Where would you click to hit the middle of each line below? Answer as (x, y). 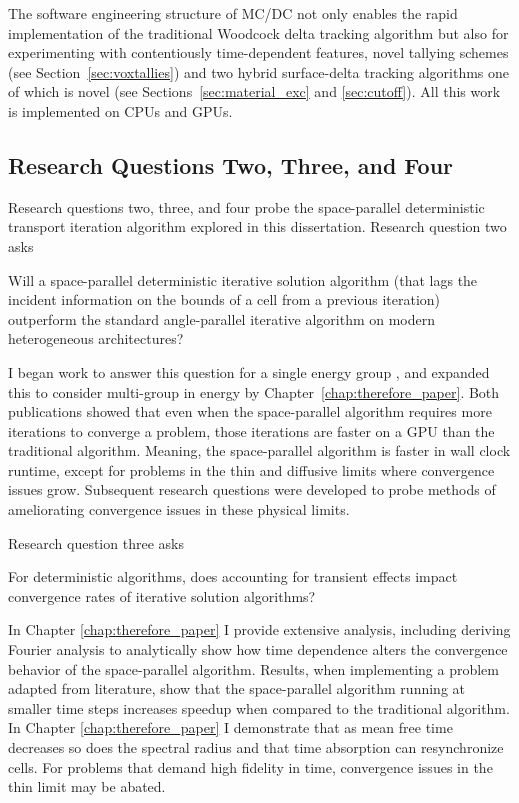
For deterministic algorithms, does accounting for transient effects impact (233, 576)
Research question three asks (96, 542)
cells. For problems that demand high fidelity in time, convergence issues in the (250, 766)
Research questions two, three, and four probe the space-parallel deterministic (246, 206)
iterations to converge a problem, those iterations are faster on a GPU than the (251, 430)
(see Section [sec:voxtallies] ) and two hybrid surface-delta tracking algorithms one (259, 71)
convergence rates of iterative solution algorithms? (162, 595)
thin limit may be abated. (87, 786)
